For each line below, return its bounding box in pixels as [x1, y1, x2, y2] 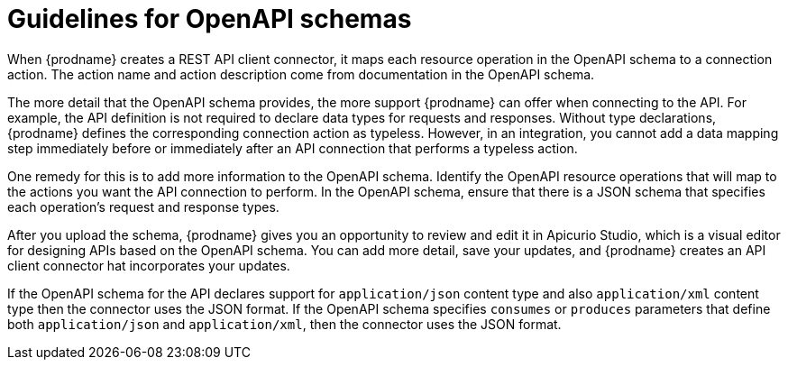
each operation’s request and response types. [7, 198, 279, 215]
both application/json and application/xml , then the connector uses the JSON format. [7, 316, 562, 332]
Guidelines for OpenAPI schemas [7, 4, 412, 34]
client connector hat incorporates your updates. [7, 257, 290, 273]
